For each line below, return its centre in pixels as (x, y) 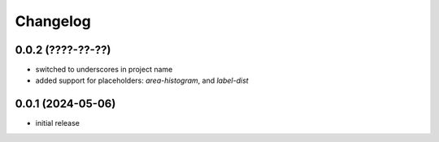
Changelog (53, 21)
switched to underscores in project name (104, 70)
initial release (58, 123)
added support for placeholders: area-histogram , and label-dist (142, 80)
